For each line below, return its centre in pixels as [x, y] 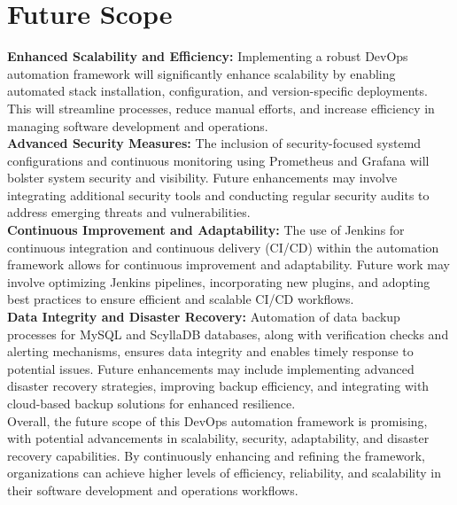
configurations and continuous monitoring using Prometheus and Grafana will [218, 160]
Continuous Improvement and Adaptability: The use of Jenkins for [206, 230]
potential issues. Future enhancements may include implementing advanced [211, 368]
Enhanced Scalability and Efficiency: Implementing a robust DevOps [208, 56]
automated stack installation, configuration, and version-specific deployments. [217, 91]
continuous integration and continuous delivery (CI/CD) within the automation [223, 247]
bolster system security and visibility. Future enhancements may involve [202, 178]
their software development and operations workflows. [153, 489]
